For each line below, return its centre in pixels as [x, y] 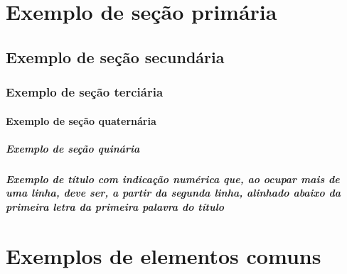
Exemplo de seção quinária [73, 148]
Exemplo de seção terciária [85, 92]
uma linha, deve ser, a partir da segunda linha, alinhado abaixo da [173, 193]
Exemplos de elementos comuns [164, 255]
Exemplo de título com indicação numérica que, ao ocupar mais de [173, 179]
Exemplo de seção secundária [115, 56]
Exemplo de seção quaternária [81, 120]
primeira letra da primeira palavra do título [115, 206]
